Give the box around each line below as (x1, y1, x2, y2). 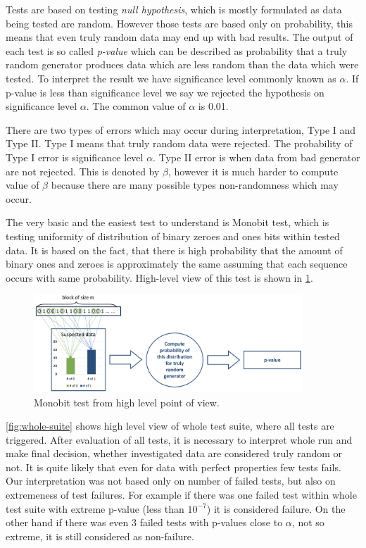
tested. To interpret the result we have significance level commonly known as (6, 70, 336, 85)
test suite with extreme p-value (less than (6, 501, 184, 516)
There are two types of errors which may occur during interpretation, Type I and (6, 122, 356, 137)
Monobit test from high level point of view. (34, 394, 220, 409)
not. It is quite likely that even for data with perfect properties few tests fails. (6, 459, 341, 474)
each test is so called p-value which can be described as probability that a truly (6, 43, 348, 58)
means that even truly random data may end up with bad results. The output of (6, 30, 353, 44)
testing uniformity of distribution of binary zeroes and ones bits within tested (6, 228, 340, 243)
